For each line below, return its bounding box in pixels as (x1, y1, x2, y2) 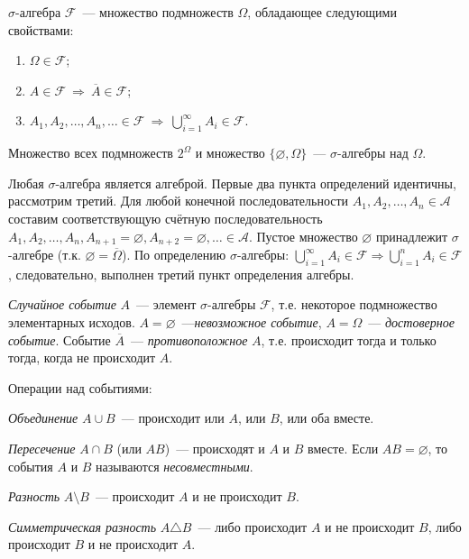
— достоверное (368, 312, 455, 331)
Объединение (8, 408, 78, 427)
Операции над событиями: (8, 378, 152, 397)
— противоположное (130, 330, 248, 349)
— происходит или (121, 408, 225, 427)
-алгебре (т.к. (8, 245, 81, 263)
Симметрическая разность (8, 517, 157, 536)
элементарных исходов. (8, 312, 135, 331)
